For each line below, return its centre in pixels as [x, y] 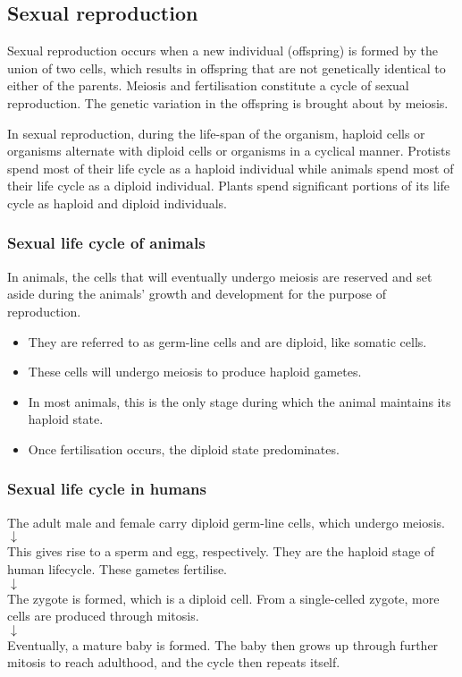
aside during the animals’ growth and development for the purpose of [197, 294]
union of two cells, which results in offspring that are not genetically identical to [227, 68]
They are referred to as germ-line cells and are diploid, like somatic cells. [227, 341]
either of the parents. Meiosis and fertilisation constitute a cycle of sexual [208, 85]
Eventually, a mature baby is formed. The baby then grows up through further [223, 644]
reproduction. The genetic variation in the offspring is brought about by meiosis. [228, 102]
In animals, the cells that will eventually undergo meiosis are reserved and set [220, 276]
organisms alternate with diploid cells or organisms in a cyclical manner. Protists [229, 151]
